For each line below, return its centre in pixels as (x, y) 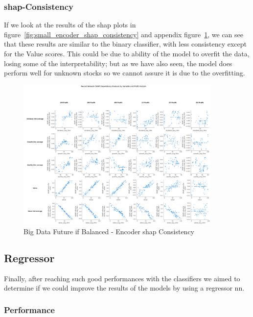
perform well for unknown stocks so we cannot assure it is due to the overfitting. (125, 73)
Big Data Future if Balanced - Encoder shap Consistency (109, 231)
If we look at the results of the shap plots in (70, 25)
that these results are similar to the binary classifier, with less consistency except (125, 44)
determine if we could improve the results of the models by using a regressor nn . (124, 288)
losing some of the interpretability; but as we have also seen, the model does (118, 63)
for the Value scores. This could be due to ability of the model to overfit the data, (127, 53)
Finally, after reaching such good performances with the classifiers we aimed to (122, 278)
